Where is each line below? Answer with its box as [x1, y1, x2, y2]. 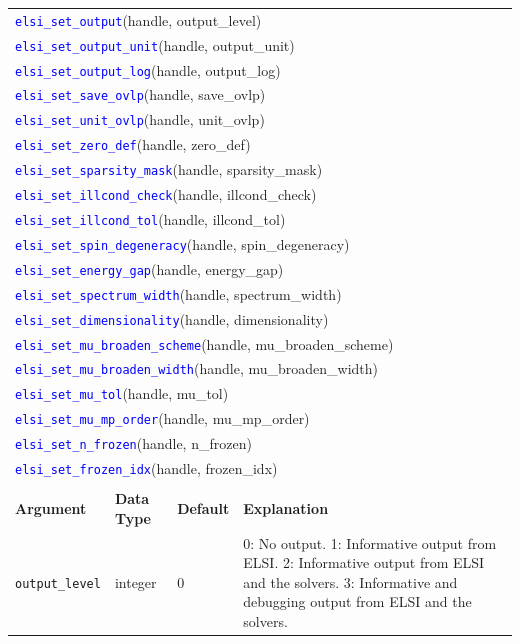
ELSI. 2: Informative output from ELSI [243, 552, 485, 573]
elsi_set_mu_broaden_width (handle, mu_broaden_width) [15, 358, 379, 379]
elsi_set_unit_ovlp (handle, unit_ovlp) [15, 109, 265, 130]
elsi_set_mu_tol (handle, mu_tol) [15, 383, 229, 404]
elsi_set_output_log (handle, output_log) [15, 59, 281, 80]
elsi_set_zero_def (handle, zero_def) [15, 134, 251, 155]
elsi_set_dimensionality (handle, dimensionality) [15, 308, 329, 329]
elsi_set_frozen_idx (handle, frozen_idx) [15, 458, 278, 479]
